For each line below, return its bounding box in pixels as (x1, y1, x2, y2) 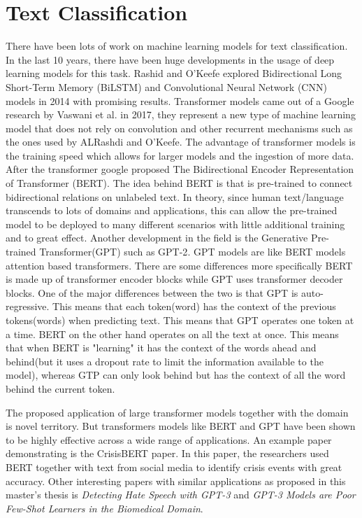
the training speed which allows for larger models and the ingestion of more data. (6, 148, 354, 162)
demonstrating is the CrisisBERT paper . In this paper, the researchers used (6, 446, 329, 461)
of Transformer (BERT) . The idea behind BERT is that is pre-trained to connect (6, 176, 353, 190)
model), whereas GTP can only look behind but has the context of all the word (6, 367, 346, 382)
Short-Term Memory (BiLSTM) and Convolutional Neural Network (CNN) (6, 79, 327, 94)
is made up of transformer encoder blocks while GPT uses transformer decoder (6, 272, 343, 286)
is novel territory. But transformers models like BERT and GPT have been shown (6, 419, 356, 433)
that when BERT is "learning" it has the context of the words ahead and (6, 340, 317, 355)
